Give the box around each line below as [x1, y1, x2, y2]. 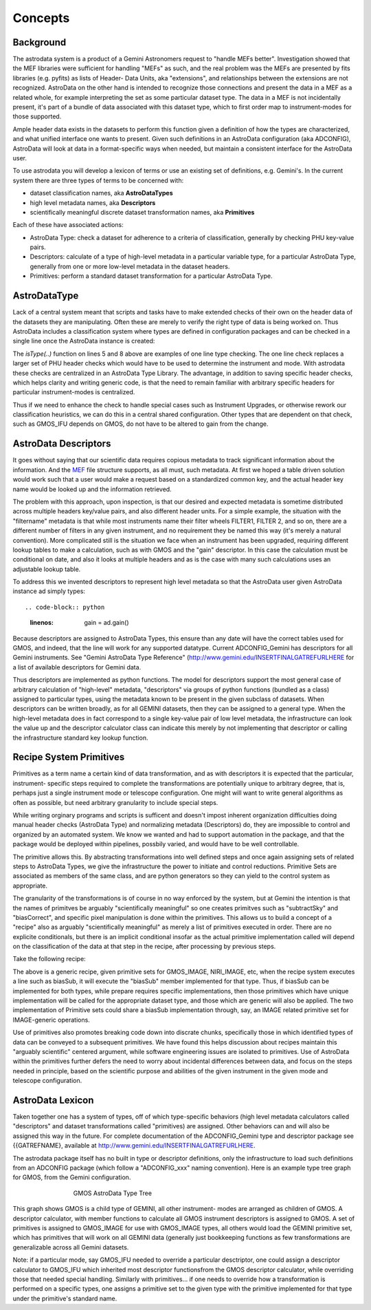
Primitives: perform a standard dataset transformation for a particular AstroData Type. [30, 272, 273, 280]
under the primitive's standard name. [12, 1294, 117, 1302]
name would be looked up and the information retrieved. [12, 485, 172, 493]
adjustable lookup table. [12, 565, 81, 573]
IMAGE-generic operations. [12, 1016, 91, 1024]
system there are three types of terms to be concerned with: [12, 176, 184, 184]
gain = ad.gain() [84, 619, 130, 627]
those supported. [12, 112, 62, 120]
